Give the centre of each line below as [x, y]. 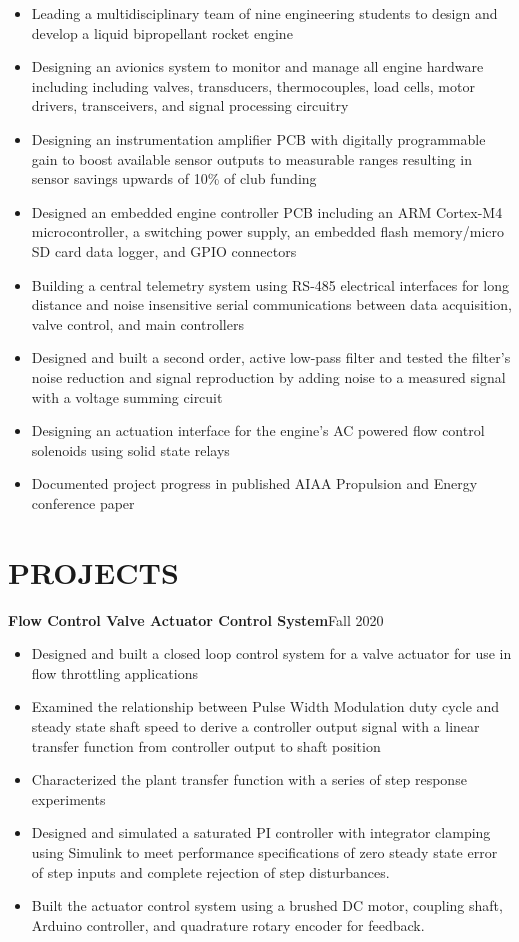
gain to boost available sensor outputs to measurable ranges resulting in [251, 158]
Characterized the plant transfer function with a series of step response [249, 779]
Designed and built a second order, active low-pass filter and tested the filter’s [271, 357]
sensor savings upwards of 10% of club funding [174, 178]
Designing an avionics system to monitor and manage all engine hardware [257, 66]
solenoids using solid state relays [130, 449]
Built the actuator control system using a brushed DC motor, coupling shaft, [267, 905]
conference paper [83, 502]
